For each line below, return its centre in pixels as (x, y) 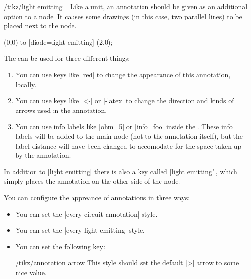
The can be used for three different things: (67, 58)
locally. (26, 84)
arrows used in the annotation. (61, 110)
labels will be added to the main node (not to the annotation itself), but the (129, 136)
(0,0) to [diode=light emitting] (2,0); (58, 42)
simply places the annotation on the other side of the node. (92, 181)
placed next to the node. (40, 26)
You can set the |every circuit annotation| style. (86, 214)
